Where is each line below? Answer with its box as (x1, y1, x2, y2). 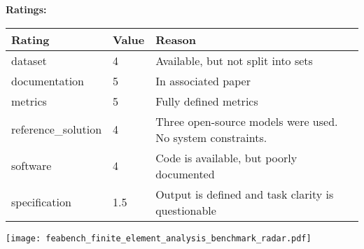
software (11, 157, 52, 174)
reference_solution (11, 121, 102, 138)
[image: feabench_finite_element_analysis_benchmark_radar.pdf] (6, 233, 311, 243)
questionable (155, 201, 216, 218)
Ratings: (6, 2, 47, 16)
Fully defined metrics (155, 92, 258, 109)
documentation (11, 72, 85, 89)
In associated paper (155, 72, 251, 89)
